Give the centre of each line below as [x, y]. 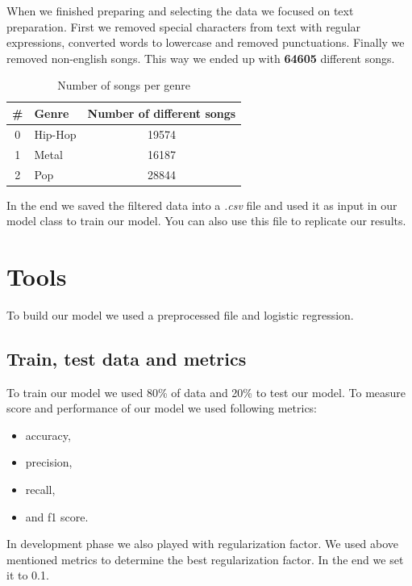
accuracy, [48, 435]
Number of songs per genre [124, 85]
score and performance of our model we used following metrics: [162, 408]
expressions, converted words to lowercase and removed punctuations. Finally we [206, 42]
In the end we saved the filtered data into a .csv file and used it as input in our [202, 205]
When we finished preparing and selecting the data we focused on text [180, 10]
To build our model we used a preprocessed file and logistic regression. [180, 314]
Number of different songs [162, 113]
